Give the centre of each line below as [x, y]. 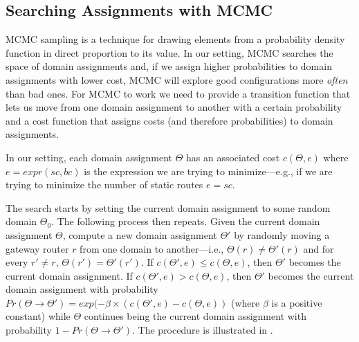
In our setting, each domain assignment [89, 157]
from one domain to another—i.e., [152, 248]
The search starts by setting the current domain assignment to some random [168, 207]
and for [319, 248]
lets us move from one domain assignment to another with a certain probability [174, 107]
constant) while [38, 316]
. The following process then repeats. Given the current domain [186, 221]
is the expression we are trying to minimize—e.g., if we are [208, 171]
